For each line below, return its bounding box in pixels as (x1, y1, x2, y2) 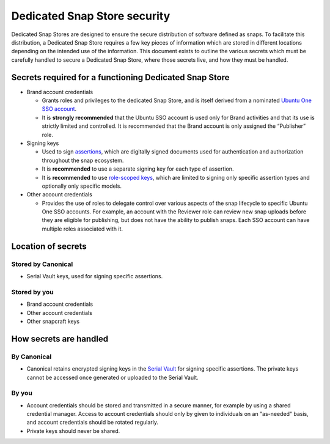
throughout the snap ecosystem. (42, 157, 124, 164)
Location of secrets (11, 241, 87, 251)
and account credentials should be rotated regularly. (26, 419, 159, 426)
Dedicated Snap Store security (11, 9, 170, 23)
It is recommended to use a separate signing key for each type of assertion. (42, 165, 234, 172)
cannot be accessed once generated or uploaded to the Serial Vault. (26, 374, 199, 381)
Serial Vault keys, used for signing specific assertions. (26, 273, 163, 280)
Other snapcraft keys (26, 317, 79, 325)
